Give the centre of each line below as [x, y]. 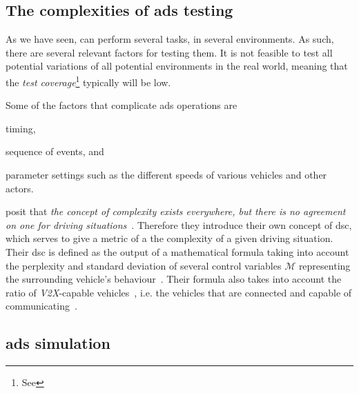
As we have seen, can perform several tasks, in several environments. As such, [170, 39]
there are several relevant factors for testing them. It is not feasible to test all [169, 52]
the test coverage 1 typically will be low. [88, 81]
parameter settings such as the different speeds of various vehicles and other [166, 175]
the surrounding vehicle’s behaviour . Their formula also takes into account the [174, 279]
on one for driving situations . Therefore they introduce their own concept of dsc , [179, 224]
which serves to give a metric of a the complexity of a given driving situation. [169, 238]
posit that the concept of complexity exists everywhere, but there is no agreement [176, 211]
